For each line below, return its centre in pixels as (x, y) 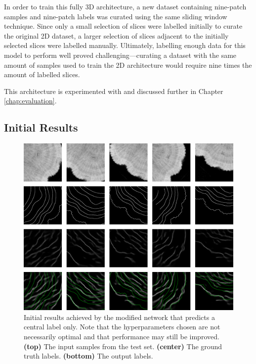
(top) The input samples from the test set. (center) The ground (123, 346)
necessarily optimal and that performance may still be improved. (122, 336)
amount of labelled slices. (42, 74)
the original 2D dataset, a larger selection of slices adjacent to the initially (116, 35)
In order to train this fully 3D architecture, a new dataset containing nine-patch (125, 6)
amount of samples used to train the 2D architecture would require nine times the (128, 65)
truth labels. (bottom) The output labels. (88, 356)
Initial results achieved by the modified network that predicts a (119, 317)
